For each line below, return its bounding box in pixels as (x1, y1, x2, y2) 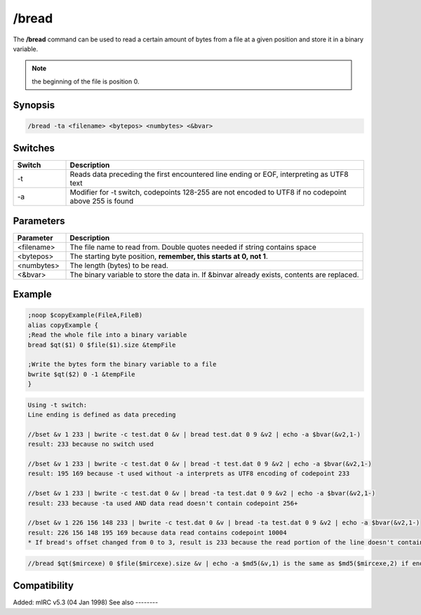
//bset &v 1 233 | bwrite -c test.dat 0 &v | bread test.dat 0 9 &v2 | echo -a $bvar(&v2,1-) (27, 430, 361, 438)
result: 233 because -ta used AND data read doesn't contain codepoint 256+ (27, 499, 298, 507)
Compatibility (13, 580, 74, 592)
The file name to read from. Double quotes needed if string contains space (69, 242, 317, 252)
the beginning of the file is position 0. (32, 77, 140, 86)
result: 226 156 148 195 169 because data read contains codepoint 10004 (27, 529, 287, 536)
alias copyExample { (27, 321, 98, 329)
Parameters (13, 215, 65, 227)
